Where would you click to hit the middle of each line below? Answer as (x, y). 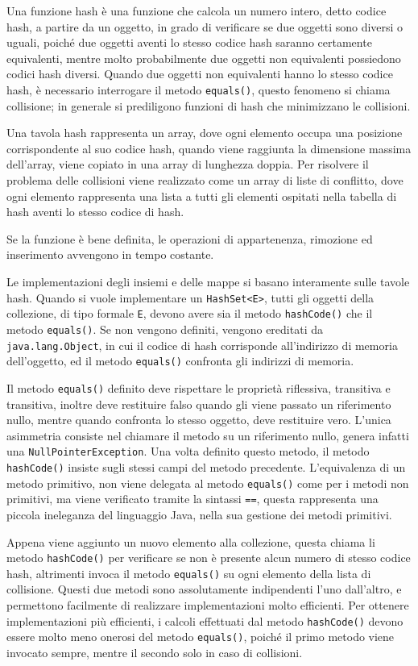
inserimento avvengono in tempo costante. (110, 254)
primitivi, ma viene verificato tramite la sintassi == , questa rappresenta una (192, 499)
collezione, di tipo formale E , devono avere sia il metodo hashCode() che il (190, 313)
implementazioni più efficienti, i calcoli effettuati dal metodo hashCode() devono (205, 620)
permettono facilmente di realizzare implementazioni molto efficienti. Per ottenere (208, 605)
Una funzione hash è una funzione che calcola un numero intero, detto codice (197, 10)
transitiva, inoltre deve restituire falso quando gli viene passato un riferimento (199, 404)
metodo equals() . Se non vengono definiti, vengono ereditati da (165, 329)
